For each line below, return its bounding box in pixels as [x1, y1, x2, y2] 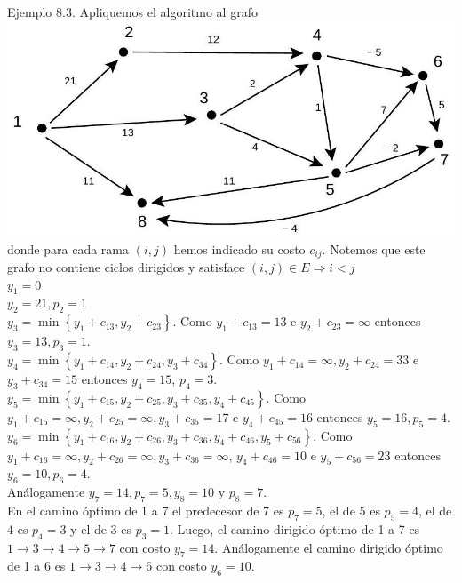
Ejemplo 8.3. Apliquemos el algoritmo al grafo [7, 3, 258, 20]
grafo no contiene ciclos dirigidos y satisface [7, 258, 245, 276]
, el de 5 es [322, 501, 380, 520]
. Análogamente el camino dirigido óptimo [214, 538, 443, 556]
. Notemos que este [322, 239, 426, 258]
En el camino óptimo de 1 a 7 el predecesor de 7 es [7, 501, 284, 520]
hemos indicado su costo [173, 239, 306, 258]
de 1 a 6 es [7, 556, 66, 575]
